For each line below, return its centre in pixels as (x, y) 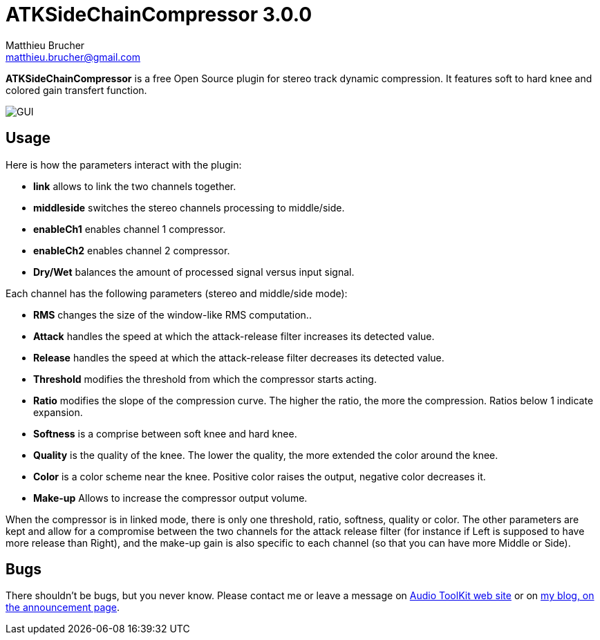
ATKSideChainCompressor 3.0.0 (159, 15)
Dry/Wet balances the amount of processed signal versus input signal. (194, 272)
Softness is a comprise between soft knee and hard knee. (165, 433)
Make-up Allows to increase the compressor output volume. (170, 498)
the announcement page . (63, 608)
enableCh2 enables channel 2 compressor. (132, 250)
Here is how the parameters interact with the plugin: (124, 164)
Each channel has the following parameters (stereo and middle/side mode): (177, 293)
